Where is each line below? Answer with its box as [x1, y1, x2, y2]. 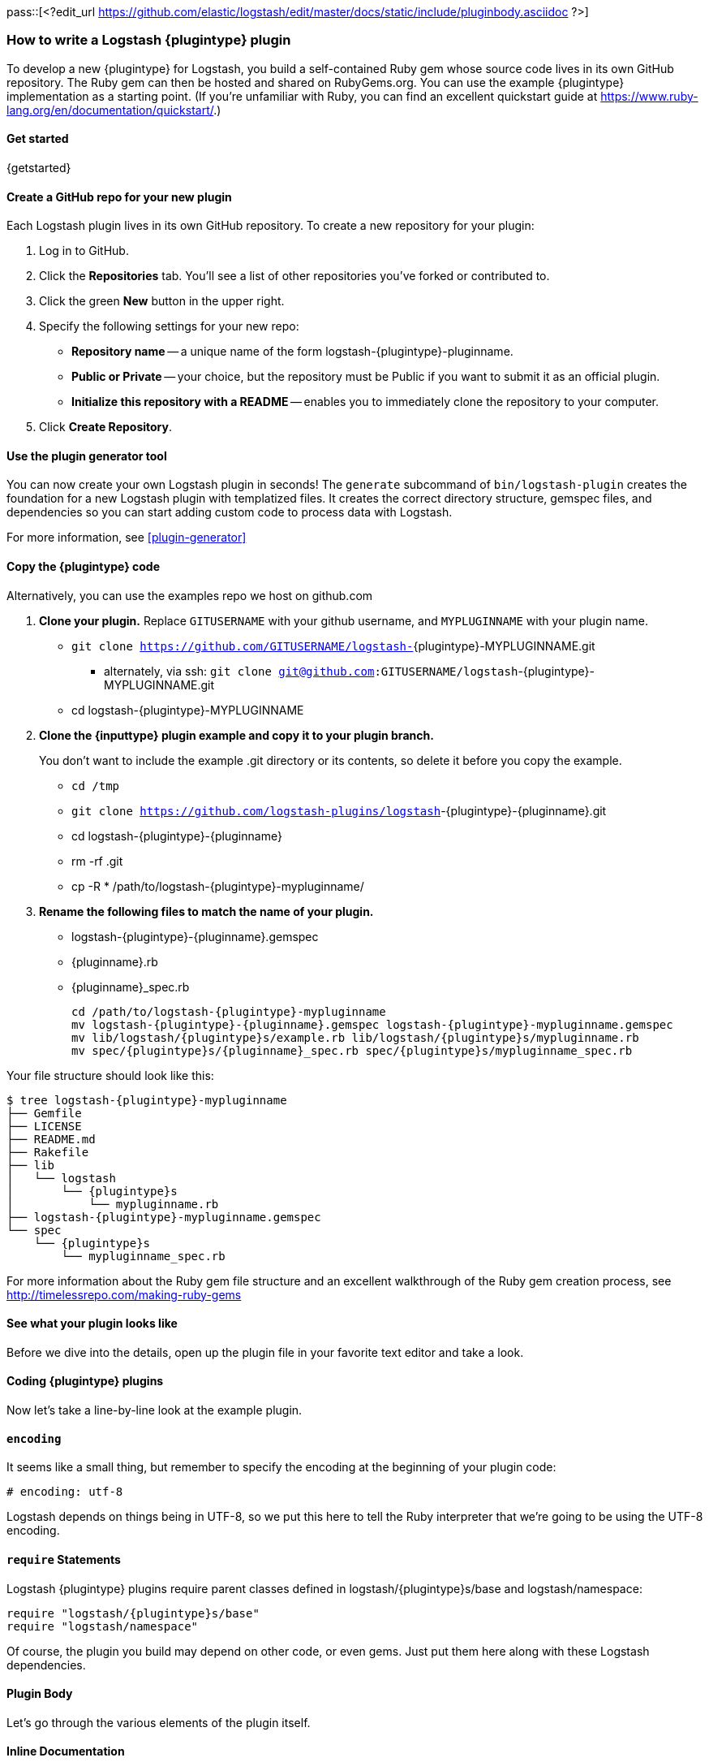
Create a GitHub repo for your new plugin [6, 189, 232, 204]
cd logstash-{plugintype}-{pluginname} [71, 828, 282, 843]
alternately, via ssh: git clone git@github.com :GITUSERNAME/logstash [104, 663, 518, 678]
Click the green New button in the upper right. [39, 294, 285, 309]
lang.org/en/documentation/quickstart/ [6, 102, 214, 117]
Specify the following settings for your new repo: [39, 319, 299, 334]
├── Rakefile [6, 1145, 89, 1159]
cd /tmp [71, 779, 120, 792]
